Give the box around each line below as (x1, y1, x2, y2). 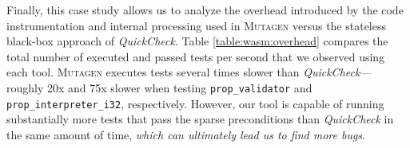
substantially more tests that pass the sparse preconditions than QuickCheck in (6, 111, 394, 127)
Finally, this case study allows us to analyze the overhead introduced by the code (6, 2, 404, 18)
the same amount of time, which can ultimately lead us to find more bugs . (6, 126, 365, 142)
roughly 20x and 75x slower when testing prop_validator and (6, 79, 312, 95)
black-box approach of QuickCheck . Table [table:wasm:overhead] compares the (6, 33, 388, 49)
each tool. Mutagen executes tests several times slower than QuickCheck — (6, 64, 372, 80)
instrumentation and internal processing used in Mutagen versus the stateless (6, 17, 387, 33)
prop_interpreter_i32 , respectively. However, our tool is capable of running (6, 95, 384, 111)
